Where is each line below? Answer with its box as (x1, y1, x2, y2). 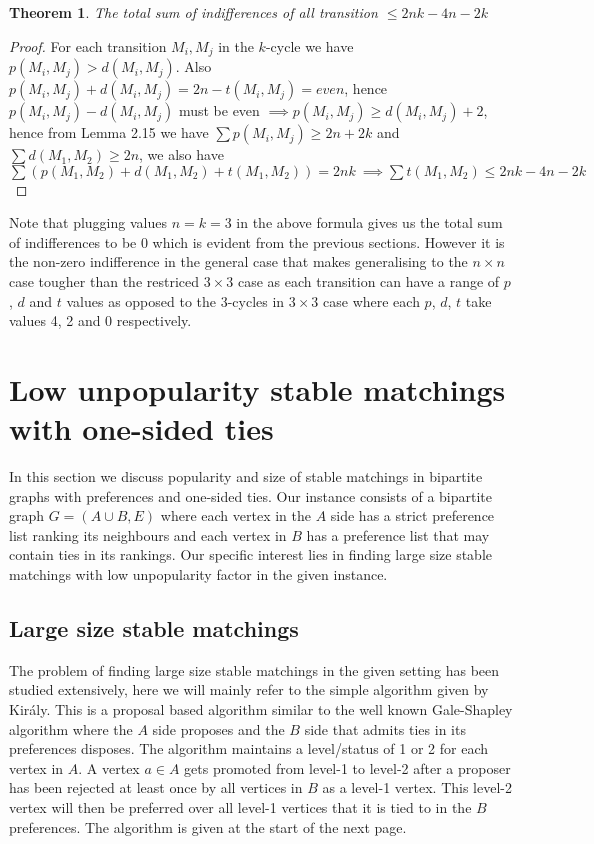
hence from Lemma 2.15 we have (9, 122, 209, 143)
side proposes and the (152, 718, 285, 739)
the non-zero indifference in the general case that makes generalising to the (9, 251, 468, 272)
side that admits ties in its (304, 718, 466, 739)
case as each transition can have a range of (237, 271, 500, 292)
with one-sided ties (9, 408, 274, 449)
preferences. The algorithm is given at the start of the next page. (9, 816, 407, 837)
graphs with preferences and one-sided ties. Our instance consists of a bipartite (9, 485, 493, 506)
